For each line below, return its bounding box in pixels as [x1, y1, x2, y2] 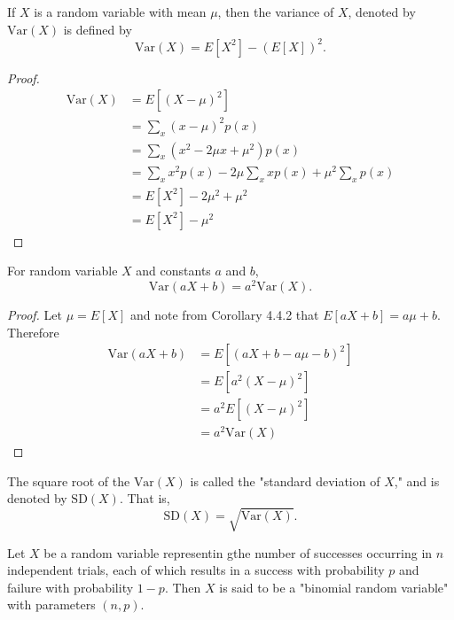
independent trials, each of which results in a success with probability [7, 561, 385, 579]
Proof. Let [7, 305, 62, 323]
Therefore [7, 322, 59, 341]
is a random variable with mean [34, 3, 207, 20]
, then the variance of [217, 3, 334, 20]
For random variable [7, 261, 118, 280]
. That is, [119, 489, 170, 508]
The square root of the [7, 471, 130, 490]
